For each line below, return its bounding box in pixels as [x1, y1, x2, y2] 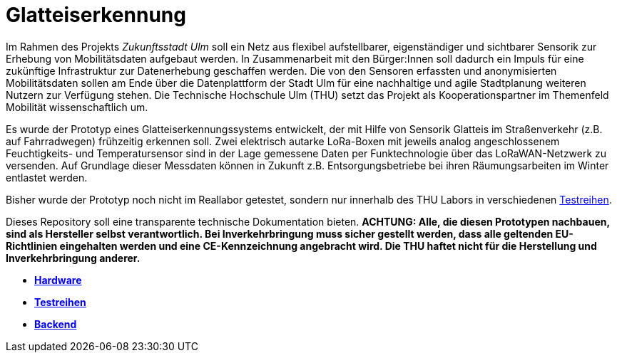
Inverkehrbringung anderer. [6, 251, 141, 264]
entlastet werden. [6, 171, 88, 184]
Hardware [34, 273, 82, 286]
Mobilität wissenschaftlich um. [6, 100, 148, 113]
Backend [34, 317, 77, 330]
